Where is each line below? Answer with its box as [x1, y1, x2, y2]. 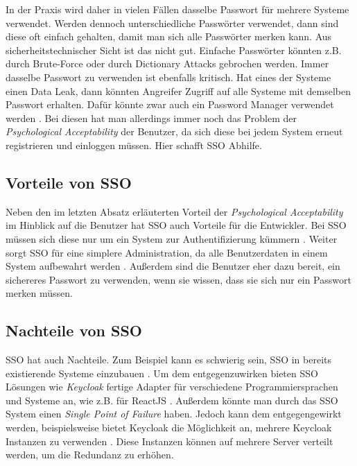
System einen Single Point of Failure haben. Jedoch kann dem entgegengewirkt [6, 406, 342, 421]
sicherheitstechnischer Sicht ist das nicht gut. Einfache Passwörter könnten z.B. [6, 42, 342, 57]
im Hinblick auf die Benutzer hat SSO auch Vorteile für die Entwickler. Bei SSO [6, 218, 347, 232]
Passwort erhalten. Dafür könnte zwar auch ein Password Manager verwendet [6, 97, 334, 112]
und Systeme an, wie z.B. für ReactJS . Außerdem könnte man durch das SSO [6, 392, 338, 407]
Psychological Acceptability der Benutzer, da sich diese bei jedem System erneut [6, 124, 343, 139]
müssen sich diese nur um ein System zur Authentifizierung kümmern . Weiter [6, 231, 338, 245]
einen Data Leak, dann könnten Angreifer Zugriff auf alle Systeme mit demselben [6, 83, 351, 98]
